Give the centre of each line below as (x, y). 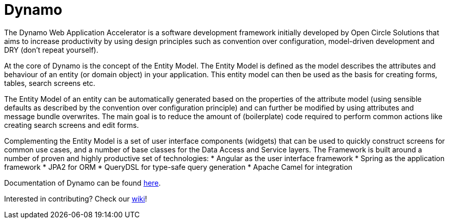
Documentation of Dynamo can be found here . (83, 183)
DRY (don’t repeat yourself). (51, 50)
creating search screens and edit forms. (72, 125)
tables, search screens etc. (50, 83)
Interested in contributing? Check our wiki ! (76, 198)
